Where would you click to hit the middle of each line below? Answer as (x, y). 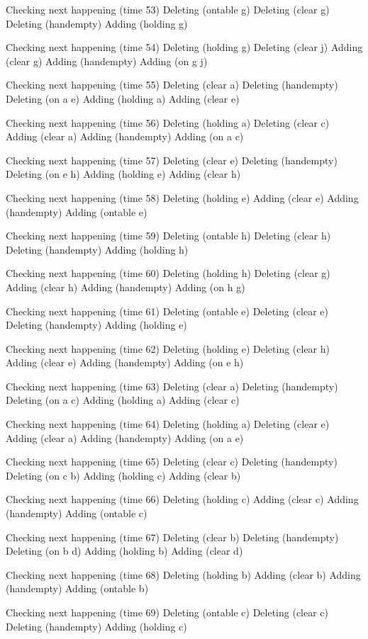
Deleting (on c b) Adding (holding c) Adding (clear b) (123, 475)
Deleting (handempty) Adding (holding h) (97, 249)
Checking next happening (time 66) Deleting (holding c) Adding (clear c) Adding (182, 499)
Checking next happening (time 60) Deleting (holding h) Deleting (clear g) (168, 273)
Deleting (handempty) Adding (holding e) (96, 325)
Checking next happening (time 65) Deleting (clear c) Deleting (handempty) (172, 462)
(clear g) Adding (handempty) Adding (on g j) (107, 61)
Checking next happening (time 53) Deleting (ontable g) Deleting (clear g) (168, 9)
